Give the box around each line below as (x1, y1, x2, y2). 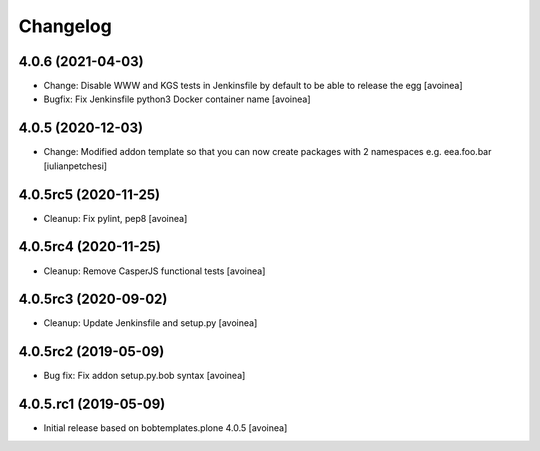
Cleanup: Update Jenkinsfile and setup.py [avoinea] (43, 317, 258, 329)
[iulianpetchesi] (43, 160, 108, 172)
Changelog (18, 15, 112, 37)
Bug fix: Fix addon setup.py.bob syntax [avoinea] (43, 370, 246, 382)
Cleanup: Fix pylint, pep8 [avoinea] (43, 212, 188, 224)
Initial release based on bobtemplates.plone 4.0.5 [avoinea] (43, 422, 288, 434)
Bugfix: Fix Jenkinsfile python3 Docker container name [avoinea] (43, 93, 311, 105)
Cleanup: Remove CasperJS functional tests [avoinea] (43, 265, 266, 277)
